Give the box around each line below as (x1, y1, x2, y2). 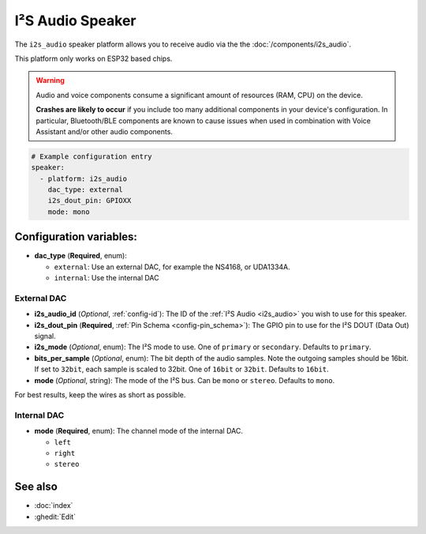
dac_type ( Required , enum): (34, 251, 128, 261)
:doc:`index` (34, 501, 73, 510)
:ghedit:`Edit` (34, 512, 77, 521)
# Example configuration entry (31, 152, 153, 161)
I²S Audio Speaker (14, 12, 136, 29)
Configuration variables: (14, 230, 138, 244)
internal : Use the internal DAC (54, 273, 159, 283)
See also (14, 480, 58, 494)
